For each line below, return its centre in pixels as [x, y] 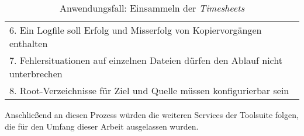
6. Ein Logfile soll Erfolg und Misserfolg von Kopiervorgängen [136, 30]
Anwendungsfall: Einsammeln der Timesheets [152, 8]
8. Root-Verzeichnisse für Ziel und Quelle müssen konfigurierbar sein [149, 90]
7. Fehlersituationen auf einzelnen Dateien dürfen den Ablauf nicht [146, 60]
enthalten [29, 43]
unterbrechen [36, 74]
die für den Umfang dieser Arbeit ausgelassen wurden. [102, 126]
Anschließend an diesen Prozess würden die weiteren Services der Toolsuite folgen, [152, 114]
